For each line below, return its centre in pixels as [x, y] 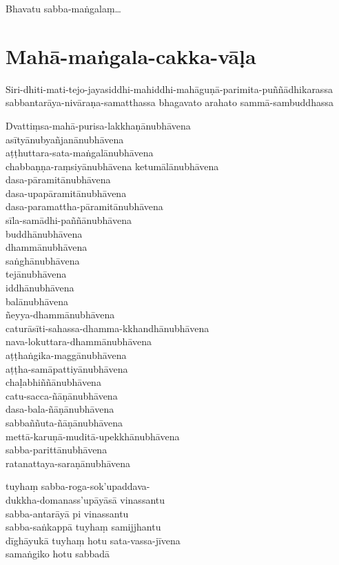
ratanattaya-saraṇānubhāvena [68, 463]
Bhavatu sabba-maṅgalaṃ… [63, 8]
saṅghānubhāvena [43, 260]
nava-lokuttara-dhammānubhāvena [79, 341]
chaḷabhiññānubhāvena [53, 382]
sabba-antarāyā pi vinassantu [67, 513]
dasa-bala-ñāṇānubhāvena [60, 409]
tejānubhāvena [36, 274]
